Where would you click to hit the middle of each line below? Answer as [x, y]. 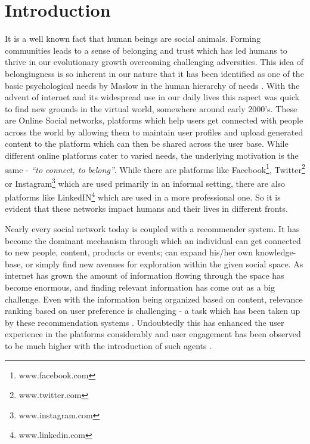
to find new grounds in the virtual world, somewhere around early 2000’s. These [151, 108]
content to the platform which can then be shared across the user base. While [147, 144]
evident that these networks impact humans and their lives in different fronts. [146, 209]
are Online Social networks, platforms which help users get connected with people [154, 120]
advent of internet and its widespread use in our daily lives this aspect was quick [152, 97]
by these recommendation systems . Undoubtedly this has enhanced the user [145, 322]
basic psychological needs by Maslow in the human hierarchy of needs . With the [152, 85]
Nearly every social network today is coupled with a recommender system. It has [152, 229]
